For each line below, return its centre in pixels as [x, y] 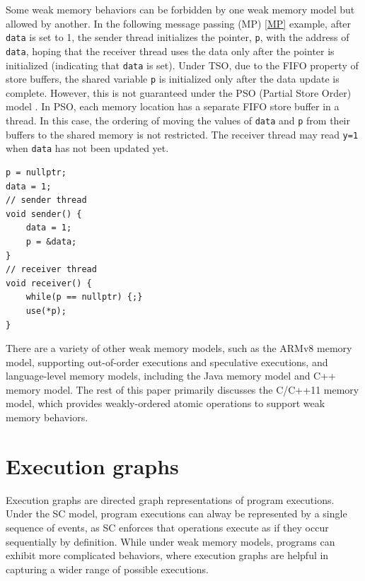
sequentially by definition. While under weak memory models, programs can [170, 541]
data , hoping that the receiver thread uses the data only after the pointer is [170, 51]
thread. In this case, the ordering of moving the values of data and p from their [178, 120]
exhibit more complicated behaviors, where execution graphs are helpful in [167, 555]
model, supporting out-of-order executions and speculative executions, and [167, 362]
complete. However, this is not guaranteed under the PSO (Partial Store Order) [179, 92]
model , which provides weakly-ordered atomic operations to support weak [166, 403]
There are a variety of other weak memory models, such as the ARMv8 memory [179, 348]
